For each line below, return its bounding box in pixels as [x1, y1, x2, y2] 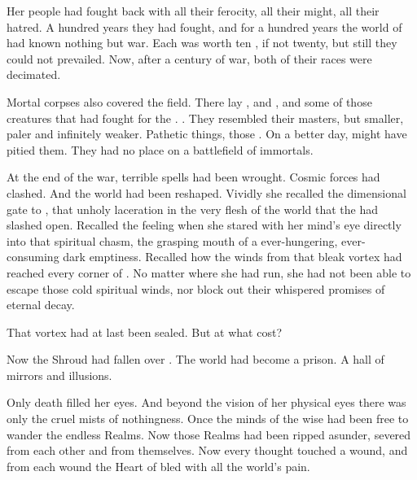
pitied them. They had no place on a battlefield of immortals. [7, 141, 314, 158]
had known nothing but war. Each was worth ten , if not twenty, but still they [7, 34, 397, 51]
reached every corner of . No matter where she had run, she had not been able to [7, 264, 411, 281]
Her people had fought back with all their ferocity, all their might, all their [7, 2, 380, 19]
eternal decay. [7, 296, 75, 313]
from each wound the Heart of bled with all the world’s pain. [7, 457, 310, 474]
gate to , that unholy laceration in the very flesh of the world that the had [7, 200, 378, 217]
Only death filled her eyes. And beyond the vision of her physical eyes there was [7, 394, 406, 411]
